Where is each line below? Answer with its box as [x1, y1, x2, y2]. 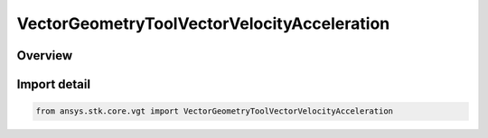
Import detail [16, 77, 90, 92]
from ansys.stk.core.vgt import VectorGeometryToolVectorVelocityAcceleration [35, 106, 393, 116]
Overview [16, 48, 73, 63]
